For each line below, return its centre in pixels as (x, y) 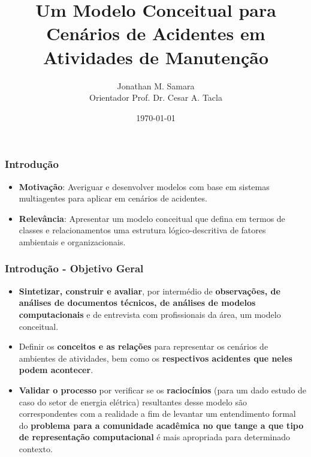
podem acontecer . (56, 370)
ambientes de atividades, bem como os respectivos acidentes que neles (155, 358)
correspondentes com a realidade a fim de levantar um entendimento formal (157, 414)
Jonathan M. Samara (156, 85)
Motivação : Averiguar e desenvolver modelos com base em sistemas (144, 186)
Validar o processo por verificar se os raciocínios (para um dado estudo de (163, 390)
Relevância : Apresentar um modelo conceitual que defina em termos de (152, 218)
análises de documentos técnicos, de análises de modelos (137, 303)
